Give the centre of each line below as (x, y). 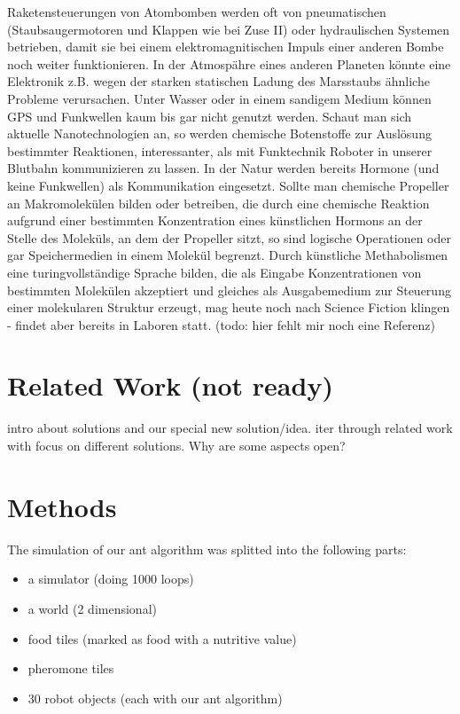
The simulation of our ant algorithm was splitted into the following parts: (207, 549)
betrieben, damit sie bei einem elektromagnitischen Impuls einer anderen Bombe (226, 47)
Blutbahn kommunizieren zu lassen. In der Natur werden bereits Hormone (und (223, 168)
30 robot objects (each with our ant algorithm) (155, 698)
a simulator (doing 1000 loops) (111, 579)
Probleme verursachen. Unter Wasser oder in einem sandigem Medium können (219, 98)
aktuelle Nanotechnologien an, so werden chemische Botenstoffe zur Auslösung (219, 133)
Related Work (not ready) (170, 385)
